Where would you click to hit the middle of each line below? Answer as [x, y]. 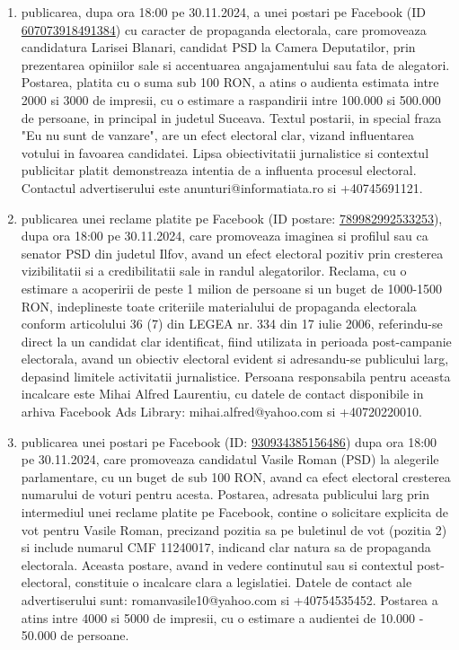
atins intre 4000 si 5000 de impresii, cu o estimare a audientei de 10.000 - [222, 617]
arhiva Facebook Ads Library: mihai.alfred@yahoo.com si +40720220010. [221, 412]
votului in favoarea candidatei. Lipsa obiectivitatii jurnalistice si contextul [225, 152]
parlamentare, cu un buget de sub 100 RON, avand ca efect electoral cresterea [236, 476]
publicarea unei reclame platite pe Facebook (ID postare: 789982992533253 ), [232, 218]
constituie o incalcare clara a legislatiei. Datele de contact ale [243, 582]
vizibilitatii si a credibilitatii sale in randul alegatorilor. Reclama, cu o [214, 271]
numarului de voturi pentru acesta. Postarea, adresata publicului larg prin [225, 494]
